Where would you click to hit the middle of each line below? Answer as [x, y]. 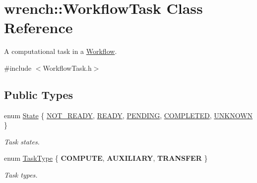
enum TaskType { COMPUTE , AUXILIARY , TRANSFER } [106, 158]
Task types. [21, 175]
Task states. [22, 141]
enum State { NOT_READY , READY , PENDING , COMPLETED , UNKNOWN [128, 115]
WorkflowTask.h [67, 68]
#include [18, 68]
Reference [38, 27]
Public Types [39, 94]
